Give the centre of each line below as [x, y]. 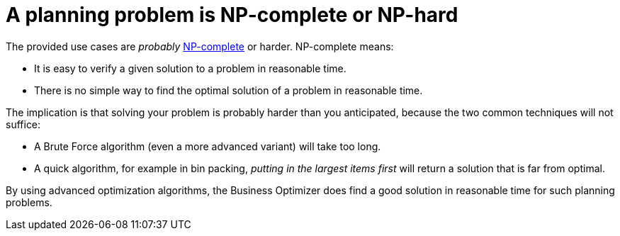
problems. [29, 202]
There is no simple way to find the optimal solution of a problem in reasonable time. [229, 90]
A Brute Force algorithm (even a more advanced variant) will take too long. [208, 146]
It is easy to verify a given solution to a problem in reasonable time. [190, 68]
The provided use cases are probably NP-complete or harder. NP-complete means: [200, 46]
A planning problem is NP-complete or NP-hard [232, 15]
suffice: [23, 124]
